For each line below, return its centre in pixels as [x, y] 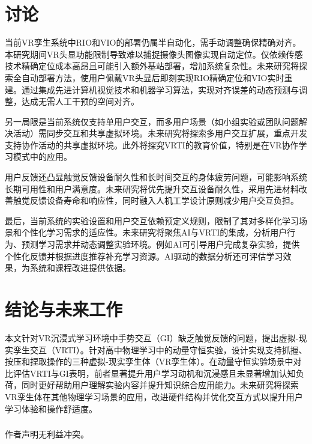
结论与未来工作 [64, 309]
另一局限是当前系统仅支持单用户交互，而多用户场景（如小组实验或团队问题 [152, 121]
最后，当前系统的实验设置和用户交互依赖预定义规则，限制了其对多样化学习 [152, 220]
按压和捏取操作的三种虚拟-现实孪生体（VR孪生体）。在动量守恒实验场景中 [149, 361]
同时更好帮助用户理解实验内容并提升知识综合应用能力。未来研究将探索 [160, 385]
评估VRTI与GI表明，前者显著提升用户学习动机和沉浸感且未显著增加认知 [154, 373]
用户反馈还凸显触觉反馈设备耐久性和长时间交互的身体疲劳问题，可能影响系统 [156, 177]
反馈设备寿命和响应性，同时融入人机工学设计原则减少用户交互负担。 [164, 200]
